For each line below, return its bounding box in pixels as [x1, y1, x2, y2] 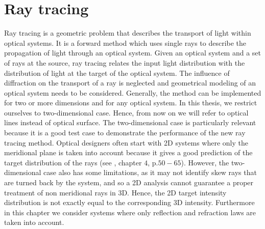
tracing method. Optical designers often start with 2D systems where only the [4, 137, 248, 148]
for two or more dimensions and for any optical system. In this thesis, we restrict [4, 97, 257, 108]
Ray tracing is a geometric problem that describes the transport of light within [4, 27, 251, 38]
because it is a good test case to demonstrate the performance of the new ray [4, 127, 246, 138]
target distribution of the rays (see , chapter [4, 157, 142, 167]
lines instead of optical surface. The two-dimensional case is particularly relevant [4, 117, 256, 128]
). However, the [181, 157, 229, 167]
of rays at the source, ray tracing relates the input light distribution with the [4, 57, 245, 68]
